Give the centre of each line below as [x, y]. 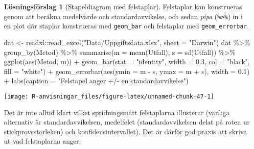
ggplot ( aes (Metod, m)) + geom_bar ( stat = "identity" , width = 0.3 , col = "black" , [127, 62]
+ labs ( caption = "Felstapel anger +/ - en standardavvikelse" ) [96, 81]
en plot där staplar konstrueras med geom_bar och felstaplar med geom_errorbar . [127, 26]
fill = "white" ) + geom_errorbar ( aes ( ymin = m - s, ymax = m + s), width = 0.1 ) [127, 71]
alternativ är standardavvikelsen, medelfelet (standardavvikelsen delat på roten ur [127, 122]
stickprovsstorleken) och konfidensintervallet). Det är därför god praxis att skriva [126, 131]
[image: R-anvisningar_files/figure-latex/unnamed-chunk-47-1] [109, 96]
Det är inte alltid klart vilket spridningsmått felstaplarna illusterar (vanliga [117, 112]
